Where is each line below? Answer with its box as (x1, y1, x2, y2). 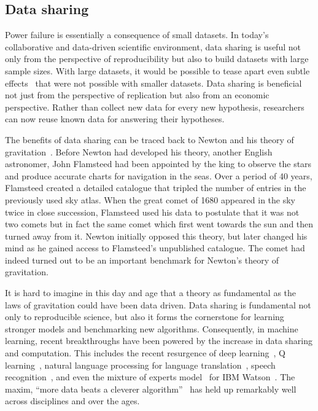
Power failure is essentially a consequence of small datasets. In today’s (5, 28, 269, 41)
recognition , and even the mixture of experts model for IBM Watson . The (5, 370, 295, 383)
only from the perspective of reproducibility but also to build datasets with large (5, 52, 309, 65)
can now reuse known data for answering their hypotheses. (5, 112, 225, 125)
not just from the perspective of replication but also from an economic (5, 88, 270, 101)
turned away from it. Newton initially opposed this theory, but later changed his (5, 229, 308, 242)
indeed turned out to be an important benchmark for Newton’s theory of (5, 253, 279, 266)
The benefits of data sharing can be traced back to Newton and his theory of (5, 133, 294, 146)
